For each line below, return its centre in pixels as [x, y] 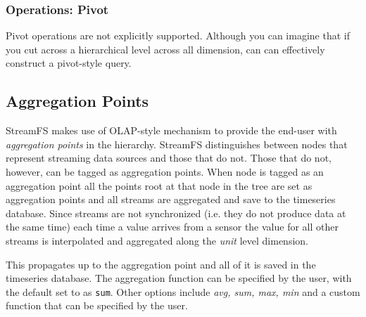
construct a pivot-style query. [69, 63]
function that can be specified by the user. [97, 305]
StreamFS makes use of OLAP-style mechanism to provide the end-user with [171, 130]
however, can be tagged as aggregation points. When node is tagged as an [165, 171]
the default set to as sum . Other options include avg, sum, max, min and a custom [183, 291]
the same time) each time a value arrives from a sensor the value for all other [172, 227]
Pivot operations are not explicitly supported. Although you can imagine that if [178, 35]
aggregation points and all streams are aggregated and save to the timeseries [171, 199]
